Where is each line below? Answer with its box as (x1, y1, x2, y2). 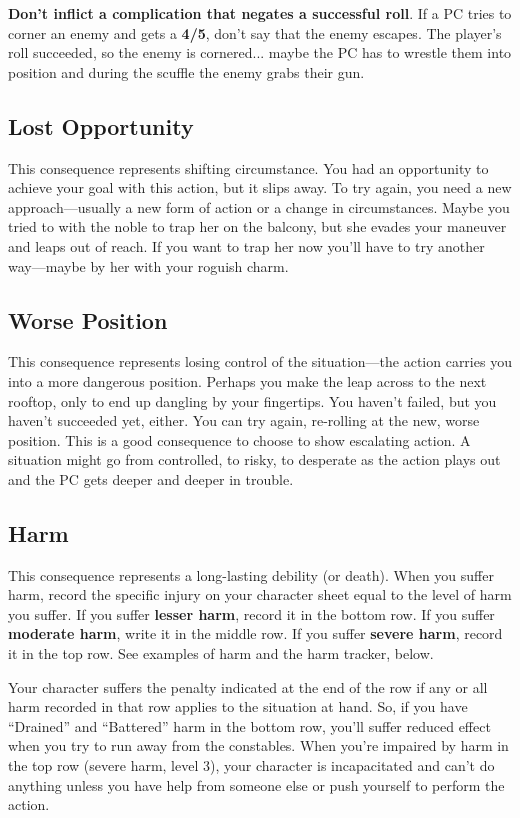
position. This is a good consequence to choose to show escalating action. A (8, 429, 471, 450)
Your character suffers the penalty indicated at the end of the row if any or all (8, 676, 488, 697)
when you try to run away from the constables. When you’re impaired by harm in (8, 735, 509, 756)
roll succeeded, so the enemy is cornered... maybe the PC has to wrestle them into (8, 42, 512, 63)
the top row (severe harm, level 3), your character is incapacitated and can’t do (8, 755, 495, 776)
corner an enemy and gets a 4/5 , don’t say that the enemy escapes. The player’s (8, 22, 502, 43)
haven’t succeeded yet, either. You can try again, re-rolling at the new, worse (8, 410, 480, 431)
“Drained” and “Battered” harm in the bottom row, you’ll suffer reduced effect (8, 715, 491, 736)
